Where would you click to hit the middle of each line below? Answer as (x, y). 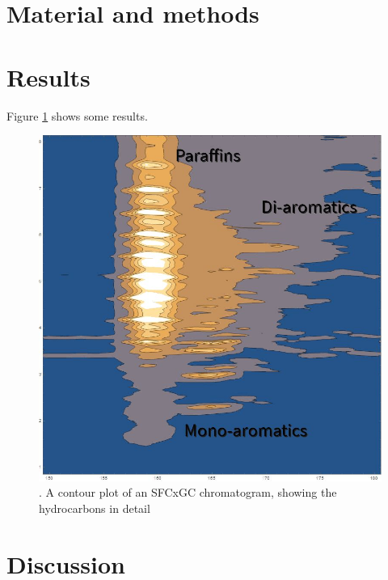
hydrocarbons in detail (95, 508)
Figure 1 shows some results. (77, 115)
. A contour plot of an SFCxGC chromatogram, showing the (188, 492)
